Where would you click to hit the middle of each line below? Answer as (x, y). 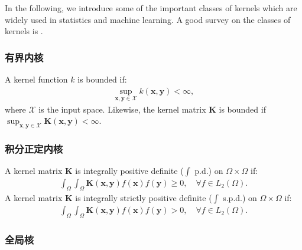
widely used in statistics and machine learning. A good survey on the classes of (148, 19)
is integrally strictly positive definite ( (144, 198)
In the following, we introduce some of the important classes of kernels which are (151, 8)
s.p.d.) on (240, 198)
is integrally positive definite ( (129, 171)
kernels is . (24, 31)
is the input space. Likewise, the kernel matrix (122, 109)
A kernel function (36, 79)
